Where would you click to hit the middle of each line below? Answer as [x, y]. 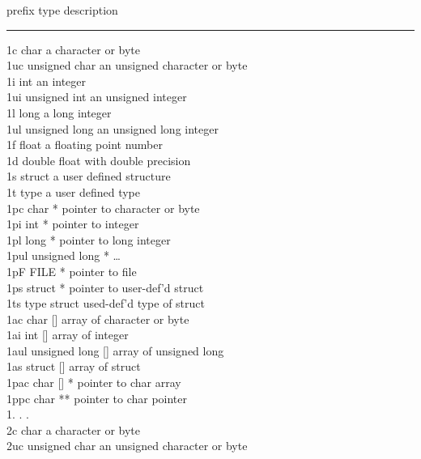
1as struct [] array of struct [74, 366]
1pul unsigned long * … [64, 255]
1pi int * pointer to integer [73, 224]
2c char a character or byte [74, 429]
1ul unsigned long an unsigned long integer [113, 128]
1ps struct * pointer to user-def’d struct [105, 287]
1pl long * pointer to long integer [89, 239]
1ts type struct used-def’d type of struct [106, 303]
